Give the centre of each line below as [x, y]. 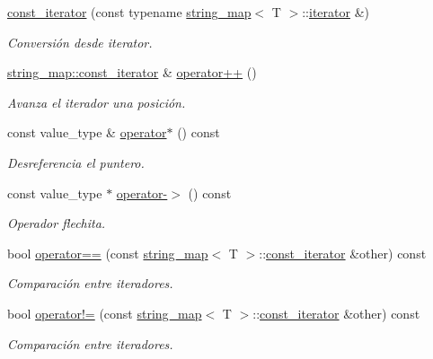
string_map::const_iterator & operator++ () [132, 72]
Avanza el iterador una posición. [97, 102]
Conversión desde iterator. [80, 42]
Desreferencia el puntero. [76, 162]
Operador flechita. [57, 223]
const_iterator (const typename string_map [129, 12]
